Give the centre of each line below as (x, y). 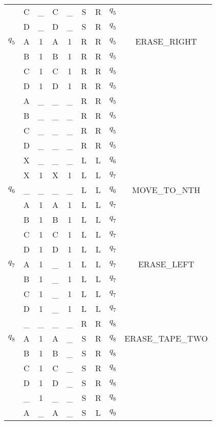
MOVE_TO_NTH (166, 190)
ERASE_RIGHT (166, 41)
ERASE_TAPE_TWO (166, 338)
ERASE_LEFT (166, 264)
